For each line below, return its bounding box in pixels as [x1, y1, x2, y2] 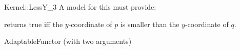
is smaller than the [120, 18, 179, 29]
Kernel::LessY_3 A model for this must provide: [4, 2, 156, 12]
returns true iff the [4, 18, 63, 29]
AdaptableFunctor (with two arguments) [4, 36, 132, 46]
